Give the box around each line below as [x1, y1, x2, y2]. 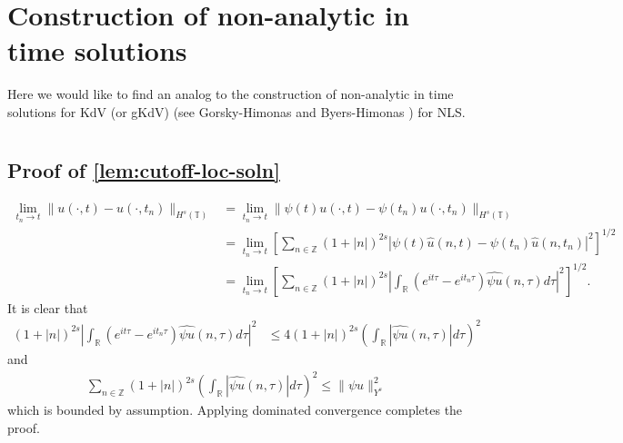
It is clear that [7, 298, 88, 317]
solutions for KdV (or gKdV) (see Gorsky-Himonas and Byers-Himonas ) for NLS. [7, 102, 466, 121]
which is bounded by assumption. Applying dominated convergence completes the [7, 400, 463, 419]
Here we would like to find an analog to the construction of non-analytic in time [7, 84, 454, 103]
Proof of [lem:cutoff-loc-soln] [7, 155, 280, 183]
